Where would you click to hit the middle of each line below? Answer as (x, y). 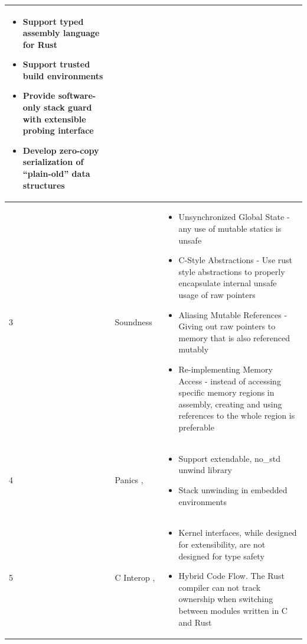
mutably (194, 349)
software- (77, 96)
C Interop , (135, 577)
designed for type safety (221, 556)
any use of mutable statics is (230, 229)
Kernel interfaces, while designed (238, 533)
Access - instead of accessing (230, 381)
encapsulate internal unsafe (228, 283)
